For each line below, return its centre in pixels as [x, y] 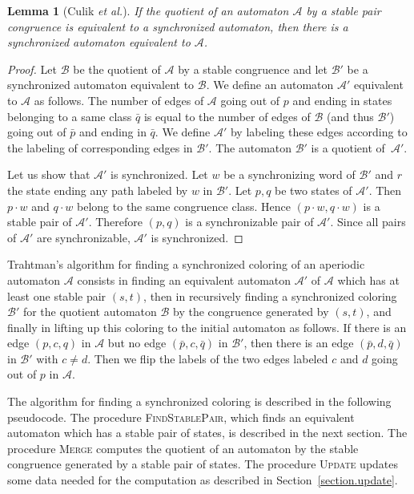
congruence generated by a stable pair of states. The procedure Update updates [203, 464]
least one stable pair [57, 296]
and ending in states [342, 100]
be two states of [314, 190]
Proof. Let [32, 69]
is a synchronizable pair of [249, 222]
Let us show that [49, 174]
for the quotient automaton [90, 312]
